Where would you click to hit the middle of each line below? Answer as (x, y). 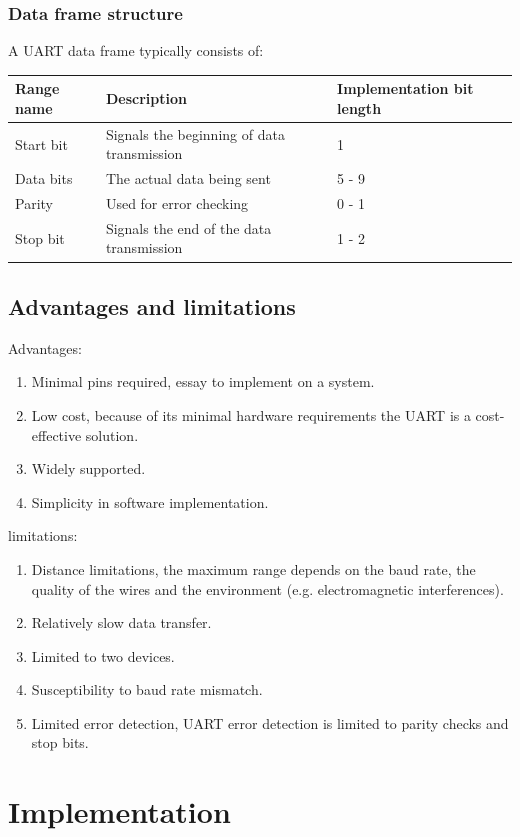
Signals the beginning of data (195, 133)
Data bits (44, 178)
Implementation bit (405, 88)
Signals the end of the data (188, 227)
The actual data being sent (188, 178)
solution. (112, 434)
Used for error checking (177, 203)
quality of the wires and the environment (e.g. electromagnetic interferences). (267, 588)
